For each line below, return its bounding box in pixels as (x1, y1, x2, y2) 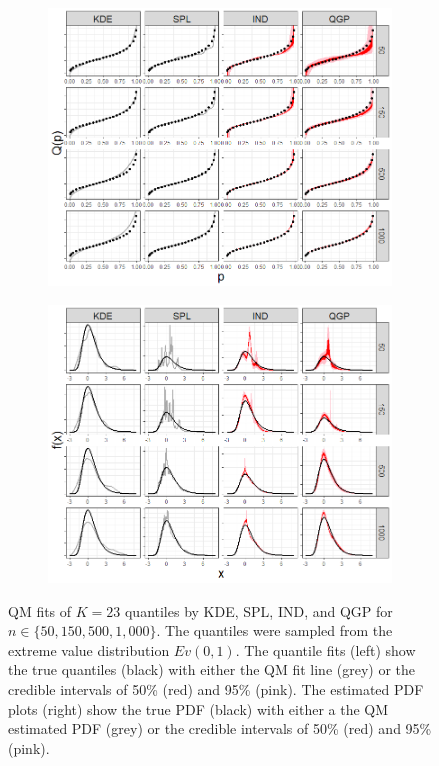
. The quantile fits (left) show (235, 639, 416, 660)
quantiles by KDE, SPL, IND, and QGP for (124, 600, 393, 621)
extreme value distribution (8, 639, 170, 660)
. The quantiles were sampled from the (156, 620, 393, 641)
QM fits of (8, 600, 72, 621)
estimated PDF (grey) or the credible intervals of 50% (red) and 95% (8, 718, 432, 739)
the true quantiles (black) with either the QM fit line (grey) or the (8, 659, 416, 680)
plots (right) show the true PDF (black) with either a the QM (8, 698, 389, 719)
